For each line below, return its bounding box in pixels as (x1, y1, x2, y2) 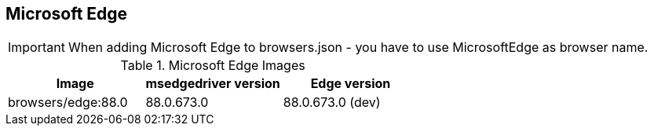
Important (8, 39, 65, 56)
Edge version (310, 75, 391, 92)
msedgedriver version (145, 75, 280, 92)
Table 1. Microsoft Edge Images (120, 57, 305, 74)
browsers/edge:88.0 (8, 94, 128, 111)
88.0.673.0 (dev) (283, 94, 381, 111)
